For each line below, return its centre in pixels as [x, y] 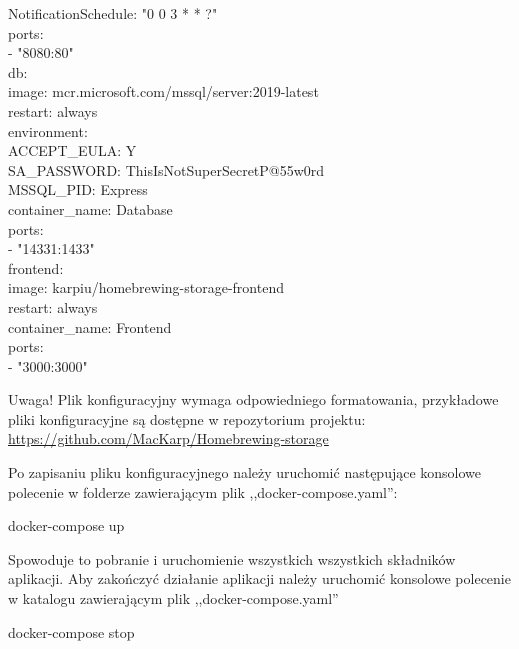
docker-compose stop [71, 631]
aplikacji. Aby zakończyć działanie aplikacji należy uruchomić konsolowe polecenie [259, 578]
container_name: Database [90, 208]
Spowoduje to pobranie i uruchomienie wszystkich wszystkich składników [232, 558]
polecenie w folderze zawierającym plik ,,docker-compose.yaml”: [203, 491]
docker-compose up [66, 525]
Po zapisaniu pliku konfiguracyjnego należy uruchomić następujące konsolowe [245, 472]
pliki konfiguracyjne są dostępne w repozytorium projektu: [187, 418]
